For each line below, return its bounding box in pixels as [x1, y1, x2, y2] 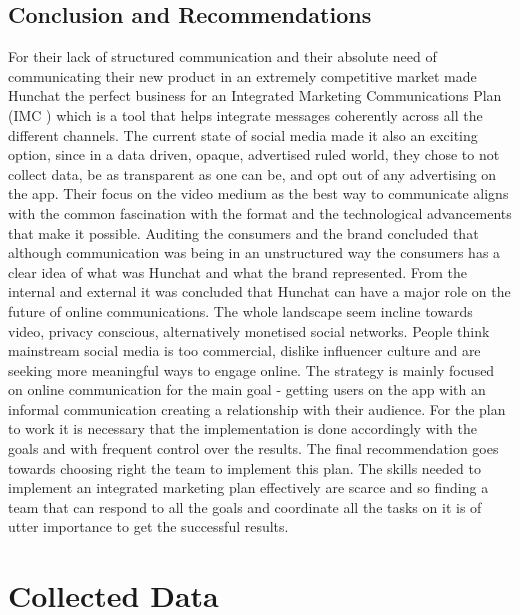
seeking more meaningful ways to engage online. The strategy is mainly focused [8, 359, 495, 380]
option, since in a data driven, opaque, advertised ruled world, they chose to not [8, 144, 500, 165]
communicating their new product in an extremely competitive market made [8, 65, 477, 86]
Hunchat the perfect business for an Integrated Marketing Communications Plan [8, 85, 502, 106]
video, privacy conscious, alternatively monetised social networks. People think [8, 320, 490, 341]
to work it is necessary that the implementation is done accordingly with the [8, 418, 478, 439]
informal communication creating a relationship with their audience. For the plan [8, 398, 506, 419]
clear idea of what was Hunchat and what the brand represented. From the [8, 261, 468, 282]
